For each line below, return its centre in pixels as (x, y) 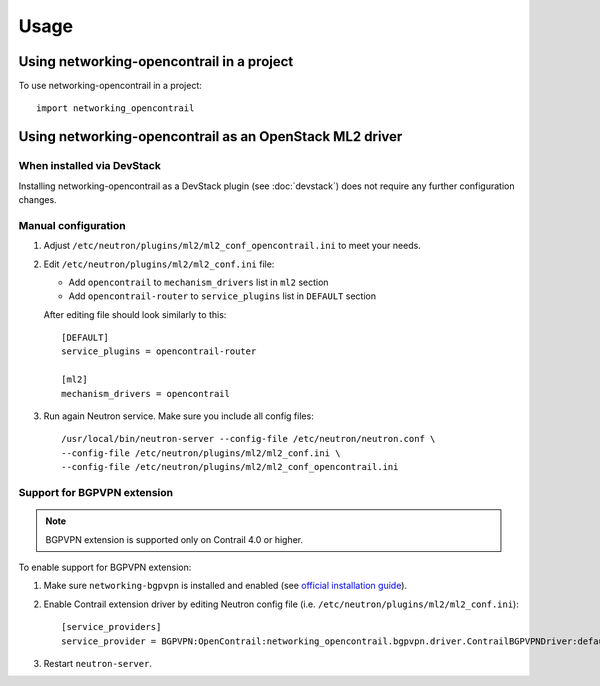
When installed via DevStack (90, 166)
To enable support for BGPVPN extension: (105, 567)
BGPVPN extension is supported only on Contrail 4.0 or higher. (174, 539)
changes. (37, 199)
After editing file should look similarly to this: (135, 314)
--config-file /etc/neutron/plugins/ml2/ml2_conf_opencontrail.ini (230, 467)
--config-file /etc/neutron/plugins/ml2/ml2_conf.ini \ (201, 453)
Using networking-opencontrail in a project (156, 61)
